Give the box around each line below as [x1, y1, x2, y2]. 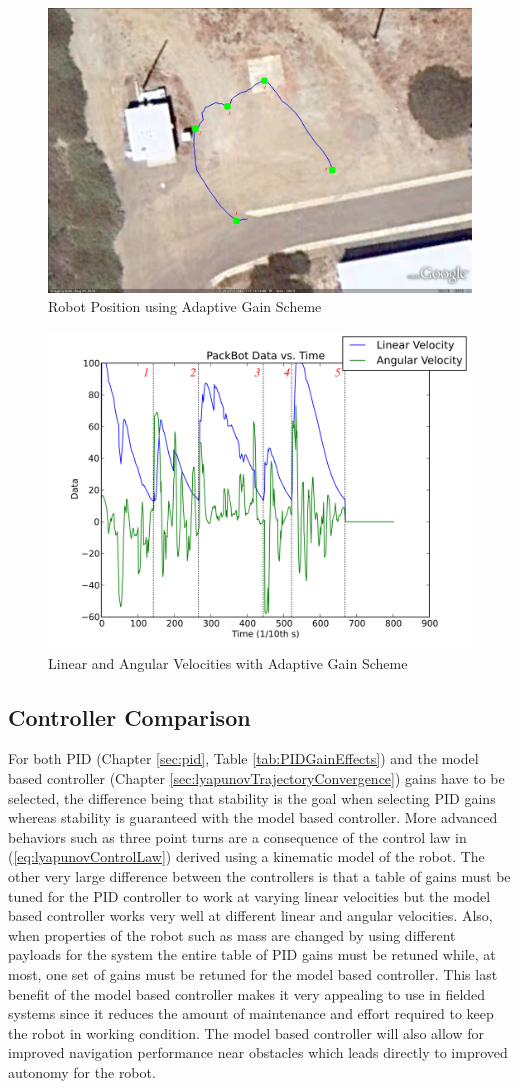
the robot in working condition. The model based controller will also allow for [8, 1022, 484, 1043]
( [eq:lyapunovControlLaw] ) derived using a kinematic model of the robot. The [8, 846, 485, 867]
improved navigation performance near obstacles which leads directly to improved [8, 1042, 508, 1063]
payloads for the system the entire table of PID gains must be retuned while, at [8, 944, 496, 965]
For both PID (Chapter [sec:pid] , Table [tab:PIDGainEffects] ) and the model [8, 748, 479, 769]
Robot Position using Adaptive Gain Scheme [48, 296, 322, 317]
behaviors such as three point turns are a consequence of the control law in [8, 826, 467, 847]
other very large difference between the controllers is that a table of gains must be [8, 866, 511, 887]
